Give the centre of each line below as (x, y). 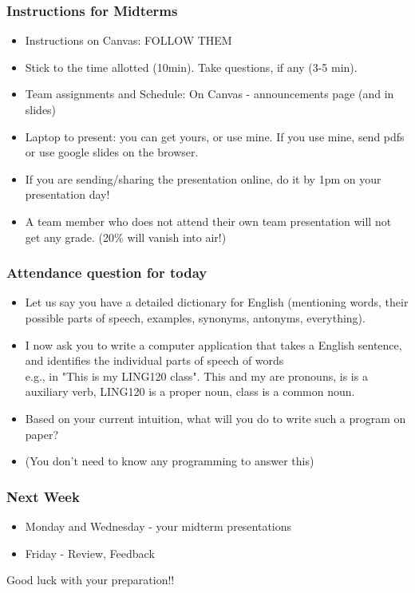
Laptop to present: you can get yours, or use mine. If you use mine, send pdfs (215, 136)
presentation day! (67, 194)
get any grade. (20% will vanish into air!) (126, 237)
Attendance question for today (107, 273)
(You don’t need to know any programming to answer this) (170, 461)
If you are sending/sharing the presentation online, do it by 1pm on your (203, 178)
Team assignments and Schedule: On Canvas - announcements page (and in (209, 94)
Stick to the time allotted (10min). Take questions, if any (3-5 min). (191, 67)
